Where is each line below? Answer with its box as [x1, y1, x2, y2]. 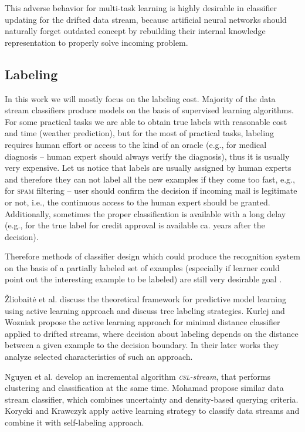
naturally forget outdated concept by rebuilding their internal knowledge [5, 25, 266, 37]
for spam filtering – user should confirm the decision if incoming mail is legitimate [5, 184, 297, 197]
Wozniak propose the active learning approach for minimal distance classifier [5, 316, 280, 328]
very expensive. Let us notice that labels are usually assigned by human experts [5, 161, 292, 174]
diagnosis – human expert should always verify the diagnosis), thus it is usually [5, 150, 290, 162]
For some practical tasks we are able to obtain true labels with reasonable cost [5, 115, 287, 127]
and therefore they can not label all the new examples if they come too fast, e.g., [5, 173, 295, 185]
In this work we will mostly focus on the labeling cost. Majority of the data [5, 92, 276, 104]
